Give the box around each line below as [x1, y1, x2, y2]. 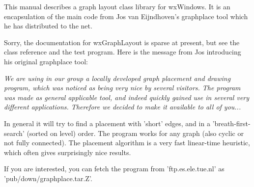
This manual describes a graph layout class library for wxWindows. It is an [4, 1, 230, 11]
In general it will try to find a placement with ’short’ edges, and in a [4, 118, 210, 128]
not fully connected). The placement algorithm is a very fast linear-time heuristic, [4, 137, 250, 148]
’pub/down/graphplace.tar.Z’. [4, 173, 92, 183]
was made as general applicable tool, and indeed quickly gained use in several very [4, 92, 250, 102]
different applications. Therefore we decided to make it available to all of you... [4, 102, 241, 112]
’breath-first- [212, 118, 251, 128]
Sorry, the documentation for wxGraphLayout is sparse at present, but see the [4, 37, 240, 47]
